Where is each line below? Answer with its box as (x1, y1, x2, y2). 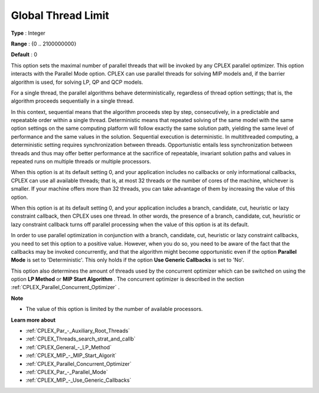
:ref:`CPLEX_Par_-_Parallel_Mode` (25, 369, 109, 375)
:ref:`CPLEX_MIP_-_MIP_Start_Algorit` (25, 352, 117, 359)
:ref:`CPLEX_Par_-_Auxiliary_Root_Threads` (25, 327, 130, 335)
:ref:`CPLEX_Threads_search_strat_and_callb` (25, 335, 136, 342)
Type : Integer (11, 30, 45, 37)
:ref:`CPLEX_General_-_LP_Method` (25, 343, 112, 351)
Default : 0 (11, 51, 38, 58)
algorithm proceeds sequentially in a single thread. (11, 97, 134, 104)
